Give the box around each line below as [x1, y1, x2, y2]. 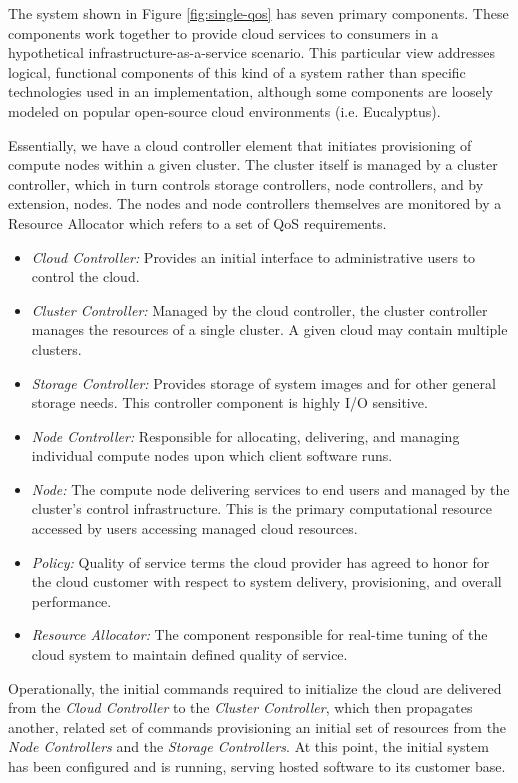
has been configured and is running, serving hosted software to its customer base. [8, 756, 506, 776]
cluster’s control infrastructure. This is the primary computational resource [31, 498, 492, 519]
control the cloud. [31, 266, 140, 287]
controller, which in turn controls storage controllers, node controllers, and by [8, 173, 484, 194]
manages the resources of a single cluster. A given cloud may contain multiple [31, 319, 508, 340]
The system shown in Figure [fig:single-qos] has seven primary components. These [8, 3, 509, 23]
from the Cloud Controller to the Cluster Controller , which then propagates [8, 697, 473, 718]
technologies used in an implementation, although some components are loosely [8, 81, 493, 102]
